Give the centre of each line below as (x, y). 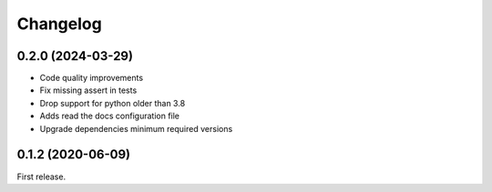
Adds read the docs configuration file (110, 116)
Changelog (59, 24)
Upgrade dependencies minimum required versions (136, 128)
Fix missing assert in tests (88, 90)
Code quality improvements (92, 78)
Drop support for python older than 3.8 (113, 103)
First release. (41, 177)
